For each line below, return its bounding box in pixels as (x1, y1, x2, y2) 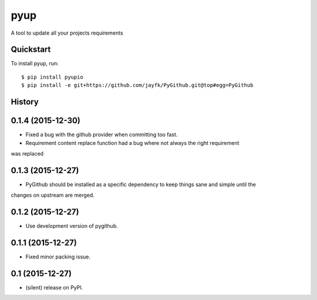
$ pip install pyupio (21, 73, 83, 80)
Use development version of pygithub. (25, 223, 119, 230)
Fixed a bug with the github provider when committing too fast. (25, 131, 178, 138)
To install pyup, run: (11, 60, 59, 67)
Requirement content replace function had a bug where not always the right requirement (25, 139, 240, 146)
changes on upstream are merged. (11, 191, 95, 199)
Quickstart (11, 45, 51, 55)
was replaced (11, 150, 44, 157)
